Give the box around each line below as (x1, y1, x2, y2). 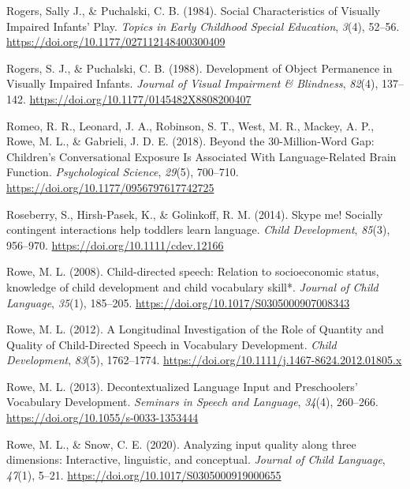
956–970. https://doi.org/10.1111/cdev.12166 (6, 236, 224, 253)
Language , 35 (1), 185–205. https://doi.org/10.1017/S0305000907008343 (6, 294, 350, 310)
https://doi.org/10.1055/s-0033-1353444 (6, 409, 199, 426)
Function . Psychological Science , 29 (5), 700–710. (6, 164, 239, 180)
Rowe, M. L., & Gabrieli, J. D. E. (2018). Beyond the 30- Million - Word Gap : (6, 133, 375, 149)
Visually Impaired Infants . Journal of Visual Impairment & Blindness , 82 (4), (6, 75, 378, 92)
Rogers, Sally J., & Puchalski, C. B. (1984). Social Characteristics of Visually (6, 2, 381, 18)
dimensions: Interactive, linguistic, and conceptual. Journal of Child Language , (6, 451, 386, 468)
